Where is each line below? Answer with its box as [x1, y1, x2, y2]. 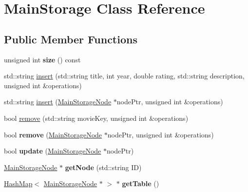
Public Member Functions [4, 31, 137, 46]
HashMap [4, 178, 33, 189]
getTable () [122, 178, 159, 189]
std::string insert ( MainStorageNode [4, 96, 112, 107]
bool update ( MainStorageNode [4, 146, 101, 156]
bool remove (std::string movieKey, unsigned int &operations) [4, 113, 189, 123]
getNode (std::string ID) [65, 162, 142, 172]
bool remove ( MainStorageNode [4, 129, 102, 139]
